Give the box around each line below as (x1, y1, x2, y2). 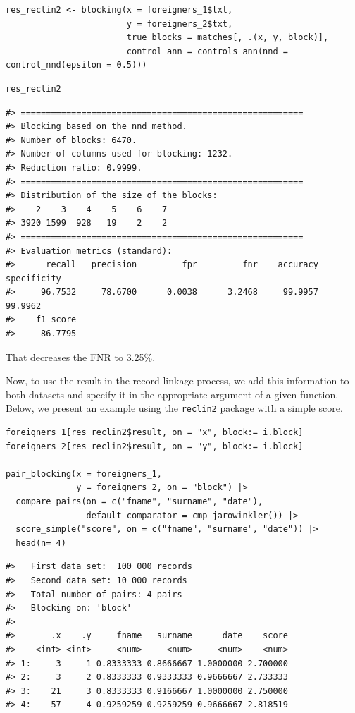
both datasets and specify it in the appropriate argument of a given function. (6, 386, 339, 401)
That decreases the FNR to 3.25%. (6, 349, 156, 364)
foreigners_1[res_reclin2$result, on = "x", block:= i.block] (6, 427, 304, 438)
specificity (6, 273, 61, 284)
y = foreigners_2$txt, (126, 18, 233, 29)
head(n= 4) (15, 537, 66, 548)
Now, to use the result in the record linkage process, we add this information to (6, 373, 349, 388)
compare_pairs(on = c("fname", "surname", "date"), (15, 496, 263, 507)
